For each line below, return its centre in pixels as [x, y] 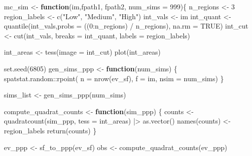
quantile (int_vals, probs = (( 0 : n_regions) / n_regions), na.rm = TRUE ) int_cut [126, 26]
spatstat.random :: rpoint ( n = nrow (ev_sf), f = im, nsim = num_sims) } [114, 78]
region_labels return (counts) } [50, 130]
